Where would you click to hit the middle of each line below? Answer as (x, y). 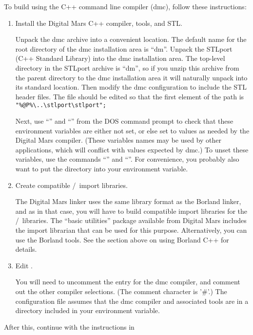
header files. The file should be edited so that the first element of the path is (130, 96)
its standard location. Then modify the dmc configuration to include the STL (131, 87)
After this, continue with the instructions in (69, 326)
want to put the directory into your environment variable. (102, 168)
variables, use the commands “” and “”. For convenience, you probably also (127, 159)
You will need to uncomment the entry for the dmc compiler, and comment (128, 282)
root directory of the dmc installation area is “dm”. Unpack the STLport (124, 48)
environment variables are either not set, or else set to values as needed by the (132, 130)
